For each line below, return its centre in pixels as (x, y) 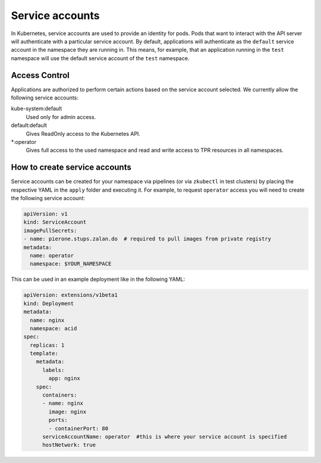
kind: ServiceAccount (55, 222)
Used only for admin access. (61, 117)
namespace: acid (53, 328)
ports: (58, 420)
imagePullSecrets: (50, 230)
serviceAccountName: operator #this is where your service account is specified (165, 437)
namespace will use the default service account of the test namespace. (100, 58)
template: (44, 353)
